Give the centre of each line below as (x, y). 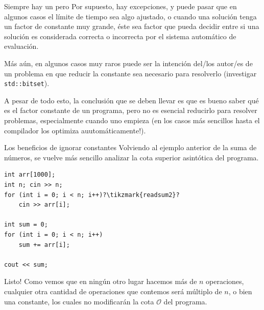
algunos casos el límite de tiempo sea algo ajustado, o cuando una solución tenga (130, 16)
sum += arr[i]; (44, 245)
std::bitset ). (27, 83)
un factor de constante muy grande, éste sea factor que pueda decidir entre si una (132, 26)
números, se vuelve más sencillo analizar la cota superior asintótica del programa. (131, 157)
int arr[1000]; (30, 175)
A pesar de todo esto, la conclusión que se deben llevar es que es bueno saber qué (131, 100)
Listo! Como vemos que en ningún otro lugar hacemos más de (101, 281)
